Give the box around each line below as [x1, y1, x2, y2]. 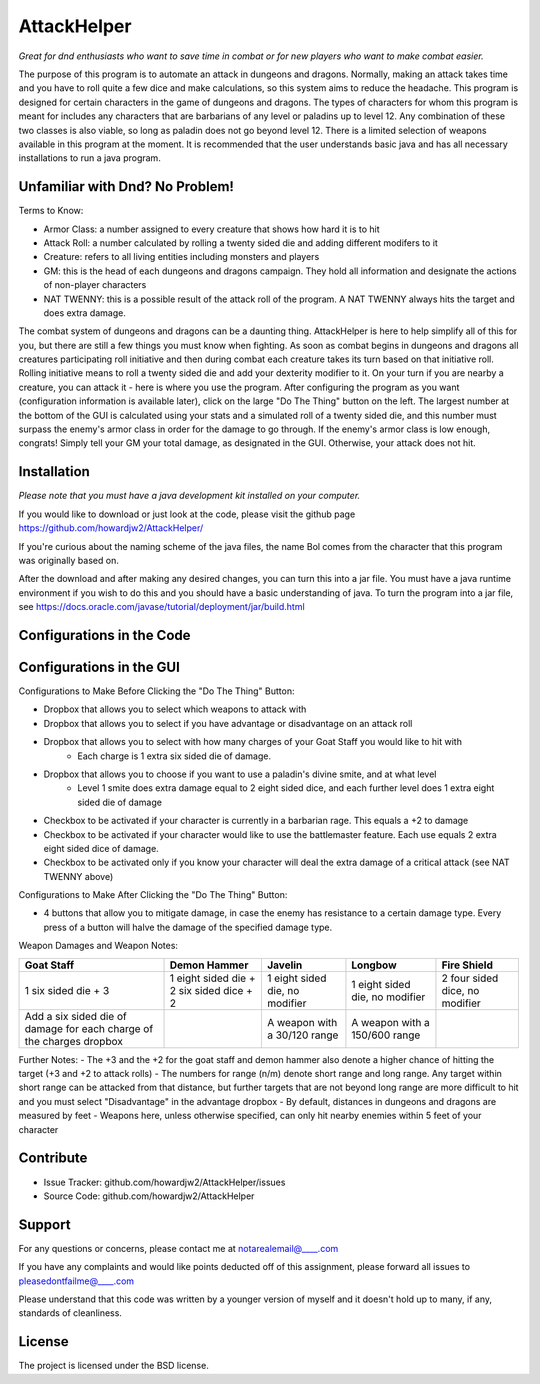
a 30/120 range [266, 1028, 339, 1042]
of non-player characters [43, 279, 147, 291]
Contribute [18, 1150, 88, 1167]
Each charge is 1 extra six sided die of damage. [77, 750, 272, 762]
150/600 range [351, 1028, 421, 1042]
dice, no [441, 983, 480, 997]
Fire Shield [441, 958, 494, 972]
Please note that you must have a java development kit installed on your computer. [18, 490, 361, 502]
